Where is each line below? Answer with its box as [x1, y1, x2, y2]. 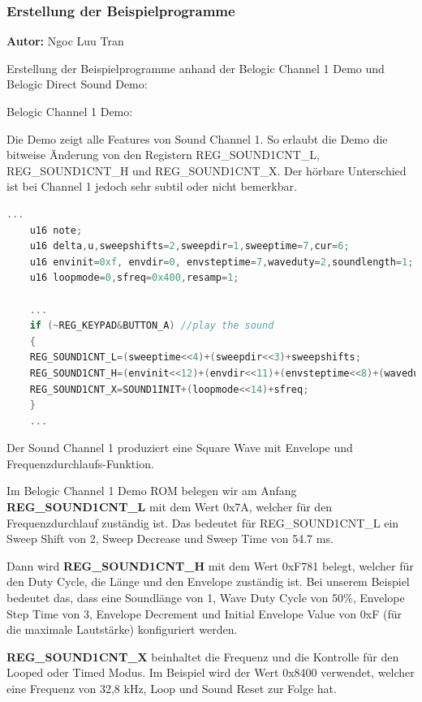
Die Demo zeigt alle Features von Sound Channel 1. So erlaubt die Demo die [6, 130, 388, 147]
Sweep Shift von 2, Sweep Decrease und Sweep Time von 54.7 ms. [6, 530, 334, 547]
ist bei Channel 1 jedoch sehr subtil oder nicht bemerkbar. [6, 178, 297, 195]
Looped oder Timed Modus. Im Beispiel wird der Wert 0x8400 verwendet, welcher [6, 664, 415, 681]
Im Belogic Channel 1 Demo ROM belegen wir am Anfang [6, 482, 297, 499]
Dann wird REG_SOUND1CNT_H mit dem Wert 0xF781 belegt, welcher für [6, 557, 414, 574]
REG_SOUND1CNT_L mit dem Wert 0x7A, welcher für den [6, 498, 333, 515]
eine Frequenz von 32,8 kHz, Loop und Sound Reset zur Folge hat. [6, 680, 337, 696]
